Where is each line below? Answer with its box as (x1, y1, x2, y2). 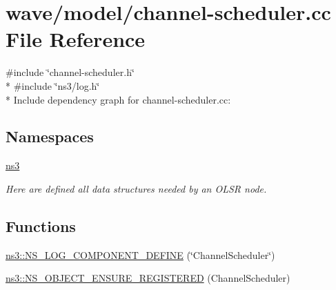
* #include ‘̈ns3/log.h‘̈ (6, 78, 100, 93)
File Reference (6, 25, 146, 53)
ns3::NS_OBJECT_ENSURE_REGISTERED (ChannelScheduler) (6, 271, 290, 285)
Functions (6, 215, 76, 236)
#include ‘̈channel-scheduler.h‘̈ (6, 65, 135, 79)
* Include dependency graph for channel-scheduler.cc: (6, 92, 231, 106)
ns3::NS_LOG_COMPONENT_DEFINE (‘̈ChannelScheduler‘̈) (6, 247, 275, 262)
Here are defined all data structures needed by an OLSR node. (6, 181, 267, 195)
